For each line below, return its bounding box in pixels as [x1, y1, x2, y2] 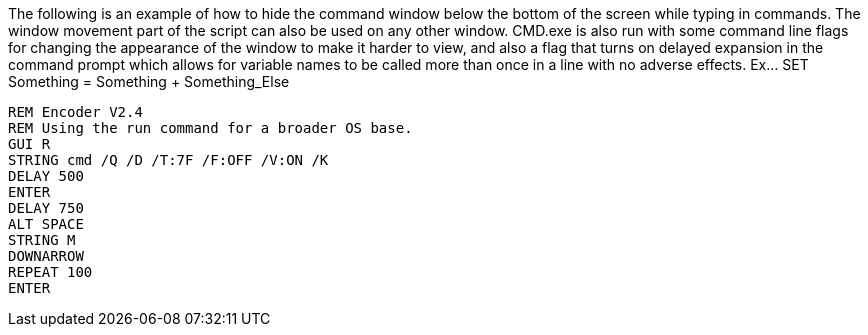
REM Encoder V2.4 [8, 104, 143, 120]
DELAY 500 [8, 168, 84, 184]
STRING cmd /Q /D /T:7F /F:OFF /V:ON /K [8, 152, 329, 168]
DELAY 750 [8, 200, 84, 216]
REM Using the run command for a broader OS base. [8, 120, 413, 136]
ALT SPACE [8, 216, 84, 232]
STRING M [8, 232, 76, 248]
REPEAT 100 [8, 264, 93, 280]
